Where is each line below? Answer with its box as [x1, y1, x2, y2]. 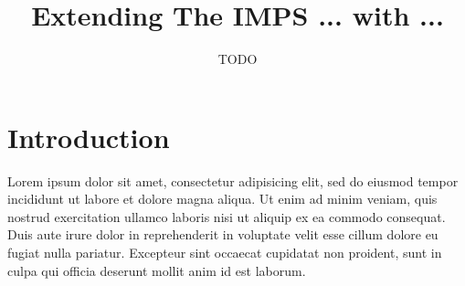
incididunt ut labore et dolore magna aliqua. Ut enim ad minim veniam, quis [7, 189, 438, 208]
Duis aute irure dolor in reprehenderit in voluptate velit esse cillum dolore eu [7, 225, 439, 244]
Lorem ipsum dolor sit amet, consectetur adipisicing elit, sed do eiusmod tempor [7, 171, 459, 190]
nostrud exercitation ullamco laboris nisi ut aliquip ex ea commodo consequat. [7, 207, 446, 226]
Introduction [7, 118, 170, 155]
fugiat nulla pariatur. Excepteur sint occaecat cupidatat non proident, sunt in [7, 243, 442, 262]
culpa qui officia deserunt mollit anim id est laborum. [7, 260, 306, 280]
